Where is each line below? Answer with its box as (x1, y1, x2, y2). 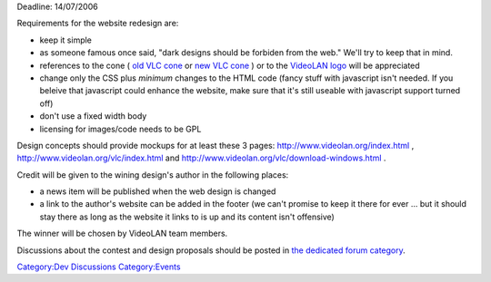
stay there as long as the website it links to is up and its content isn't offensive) (39, 211, 336, 222)
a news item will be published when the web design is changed (39, 186, 276, 197)
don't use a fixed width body (39, 111, 147, 122)
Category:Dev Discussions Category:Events (16, 261, 181, 272)
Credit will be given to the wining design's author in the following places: (16, 169, 289, 180)
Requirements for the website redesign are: (16, 18, 179, 29)
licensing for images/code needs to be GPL (39, 123, 202, 134)
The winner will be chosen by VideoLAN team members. (16, 228, 228, 239)
